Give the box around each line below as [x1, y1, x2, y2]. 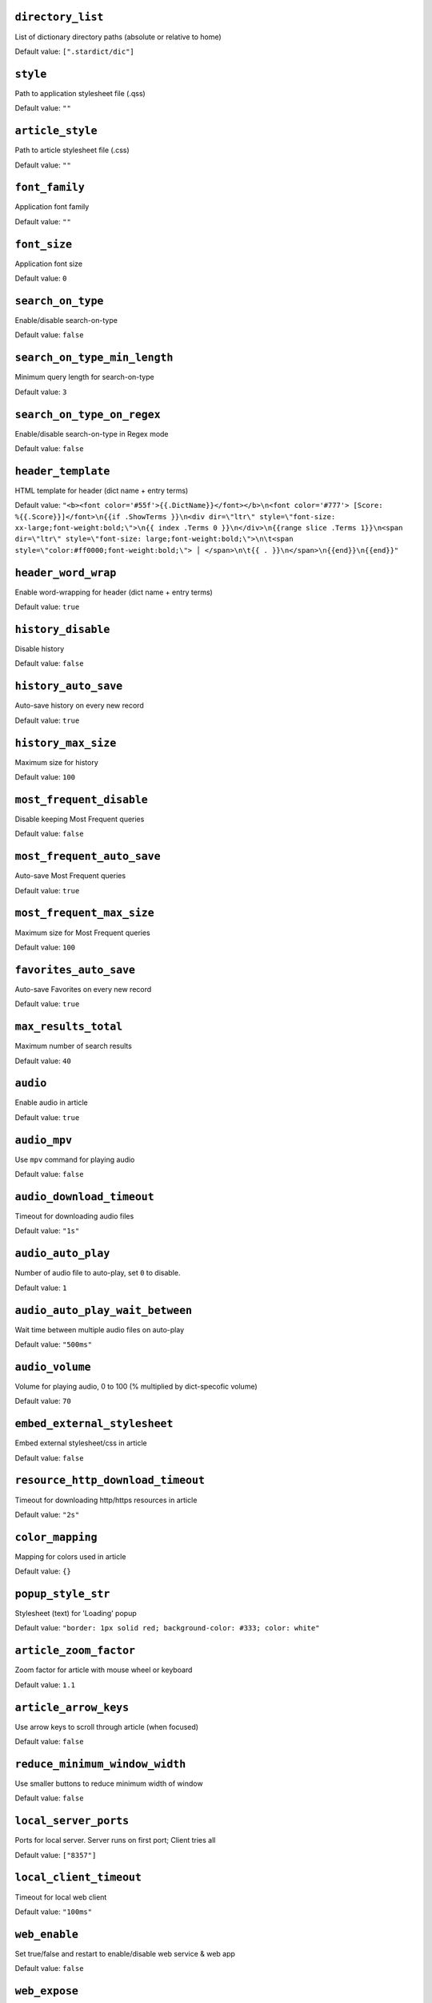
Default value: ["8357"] [14, 1850, 97, 1860]
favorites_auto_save [14, 963, 136, 977]
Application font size [14, 259, 83, 268]
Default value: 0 [14, 273, 67, 284]
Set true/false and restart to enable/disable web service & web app [14, 1949, 236, 1958]
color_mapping [14, 1530, 98, 1544]
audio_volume [14, 1360, 91, 1373]
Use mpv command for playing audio [14, 1155, 135, 1164]
